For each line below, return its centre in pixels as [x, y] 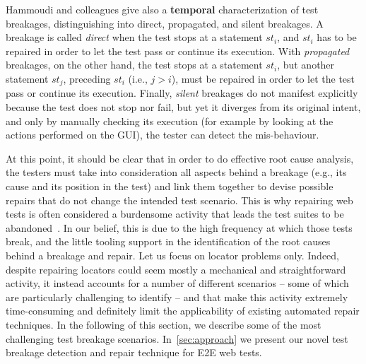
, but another [306, 65]
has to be [337, 37]
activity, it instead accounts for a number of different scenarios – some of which [177, 283]
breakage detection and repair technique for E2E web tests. [134, 352]
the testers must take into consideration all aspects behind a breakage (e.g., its [176, 172]
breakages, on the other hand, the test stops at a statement [134, 65]
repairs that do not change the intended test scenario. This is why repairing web [179, 200]
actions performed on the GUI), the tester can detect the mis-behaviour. [163, 135]
